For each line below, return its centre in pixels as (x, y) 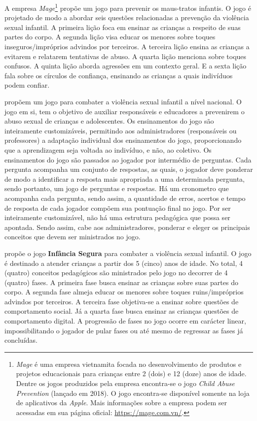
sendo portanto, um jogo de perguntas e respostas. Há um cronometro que (117, 188)
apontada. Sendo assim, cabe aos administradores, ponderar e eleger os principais (127, 227)
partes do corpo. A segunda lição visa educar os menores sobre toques (110, 37)
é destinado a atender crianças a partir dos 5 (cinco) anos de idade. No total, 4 (124, 263)
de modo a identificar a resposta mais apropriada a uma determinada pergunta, (125, 178)
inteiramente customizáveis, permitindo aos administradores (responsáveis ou (121, 130)
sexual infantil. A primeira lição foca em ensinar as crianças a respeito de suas (123, 27)
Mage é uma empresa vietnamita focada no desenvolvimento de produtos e (129, 364)
